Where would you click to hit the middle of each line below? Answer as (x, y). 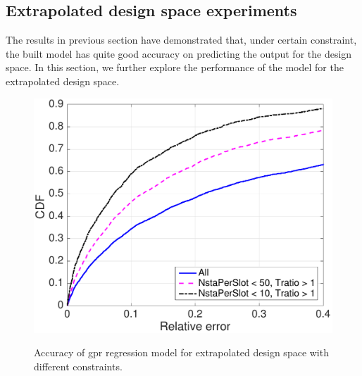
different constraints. (78, 366)
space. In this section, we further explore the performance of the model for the (175, 67)
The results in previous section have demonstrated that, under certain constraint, (181, 40)
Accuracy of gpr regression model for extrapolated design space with (181, 352)
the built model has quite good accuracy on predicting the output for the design (179, 53)
